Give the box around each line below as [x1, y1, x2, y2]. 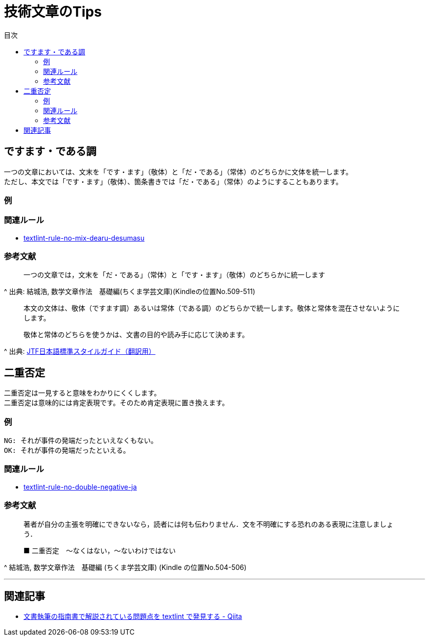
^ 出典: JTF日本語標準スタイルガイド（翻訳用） [4, 347, 156, 356]
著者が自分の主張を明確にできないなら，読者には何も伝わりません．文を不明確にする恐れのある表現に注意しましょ [24, 519, 394, 528]
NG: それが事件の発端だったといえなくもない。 [4, 437, 158, 445]
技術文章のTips [4, 3, 102, 20]
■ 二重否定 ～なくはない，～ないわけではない [24, 546, 176, 555]
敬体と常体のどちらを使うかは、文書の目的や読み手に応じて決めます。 [24, 330, 249, 339]
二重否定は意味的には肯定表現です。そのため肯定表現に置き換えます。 [4, 398, 229, 407]
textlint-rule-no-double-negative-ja [24, 482, 137, 491]
